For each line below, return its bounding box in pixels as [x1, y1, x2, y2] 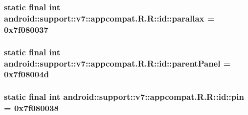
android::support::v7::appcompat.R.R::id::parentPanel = [4, 57, 231, 69]
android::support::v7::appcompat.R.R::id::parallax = [4, 12, 215, 24]
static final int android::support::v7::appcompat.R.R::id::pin [4, 91, 244, 103]
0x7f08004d [4, 68, 49, 80]
